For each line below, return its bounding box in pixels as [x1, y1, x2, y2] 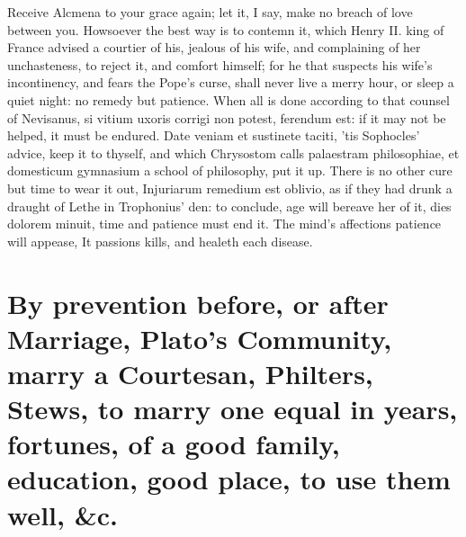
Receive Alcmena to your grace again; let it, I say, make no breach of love [7, 3, 413, 21]
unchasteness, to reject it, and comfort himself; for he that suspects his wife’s [7, 55, 433, 74]
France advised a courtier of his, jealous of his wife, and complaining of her [7, 38, 421, 57]
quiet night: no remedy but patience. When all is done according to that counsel [7, 90, 450, 109]
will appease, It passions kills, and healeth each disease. [7, 231, 313, 250]
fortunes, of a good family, [7, 425, 340, 462]
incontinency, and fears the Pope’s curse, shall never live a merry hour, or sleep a [7, 73, 454, 92]
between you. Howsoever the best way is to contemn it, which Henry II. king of [7, 20, 444, 39]
